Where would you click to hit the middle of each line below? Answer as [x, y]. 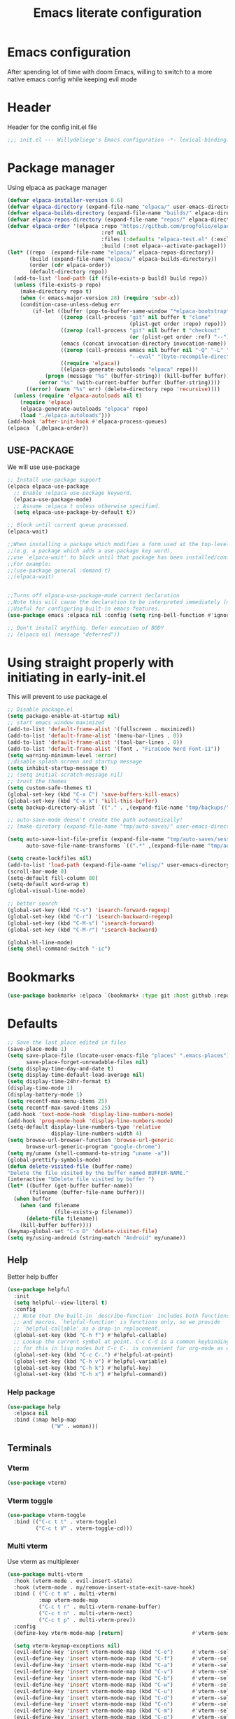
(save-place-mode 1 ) [37, 1049]
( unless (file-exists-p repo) [57, 285]
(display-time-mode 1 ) [40, 1088]
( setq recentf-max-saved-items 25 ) [59, 1108]
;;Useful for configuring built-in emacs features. [84, 609]
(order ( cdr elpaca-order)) [70, 265]
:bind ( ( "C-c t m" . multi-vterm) [65, 1594]
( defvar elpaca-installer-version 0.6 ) [65, 200]
